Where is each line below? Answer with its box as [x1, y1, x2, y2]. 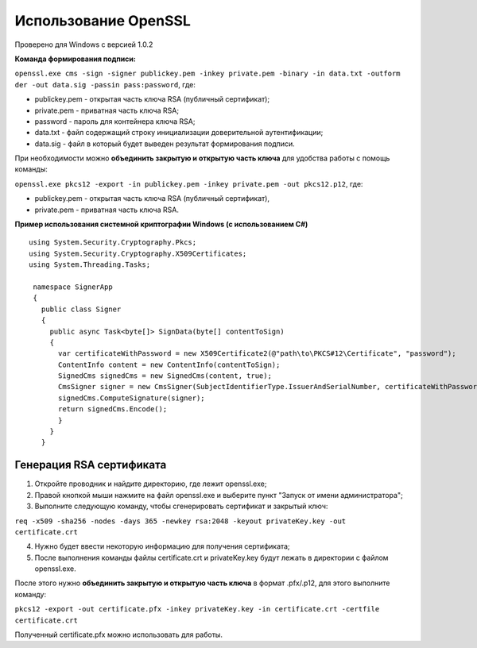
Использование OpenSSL [14, 12, 191, 29]
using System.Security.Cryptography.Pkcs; [29, 238, 197, 247]
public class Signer [41, 304, 122, 314]
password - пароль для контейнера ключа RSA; [34, 116, 196, 126]
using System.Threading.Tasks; [29, 260, 151, 269]
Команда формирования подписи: [14, 54, 137, 64]
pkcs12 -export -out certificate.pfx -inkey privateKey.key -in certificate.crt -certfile [14, 604, 380, 614]
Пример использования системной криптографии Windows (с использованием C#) [14, 219, 308, 229]
